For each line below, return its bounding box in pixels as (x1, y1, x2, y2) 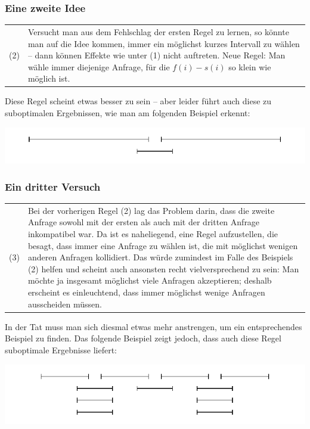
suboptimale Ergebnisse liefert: (5, 343, 117, 356)
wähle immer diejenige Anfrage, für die (27, 60, 170, 73)
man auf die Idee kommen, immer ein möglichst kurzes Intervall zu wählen (27, 37, 300, 49)
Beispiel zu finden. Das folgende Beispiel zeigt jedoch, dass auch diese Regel (5, 332, 281, 344)
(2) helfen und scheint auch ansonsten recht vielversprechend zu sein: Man (27, 262, 299, 275)
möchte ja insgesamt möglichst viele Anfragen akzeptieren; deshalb (27, 274, 272, 287)
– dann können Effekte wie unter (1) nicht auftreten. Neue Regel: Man (27, 49, 286, 61)
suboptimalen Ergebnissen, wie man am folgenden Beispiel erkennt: (5, 107, 250, 119)
